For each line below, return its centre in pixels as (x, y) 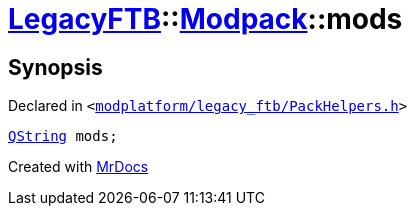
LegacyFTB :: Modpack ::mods (205, 19)
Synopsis (55, 67)
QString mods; (63, 136)
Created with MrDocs (78, 167)
